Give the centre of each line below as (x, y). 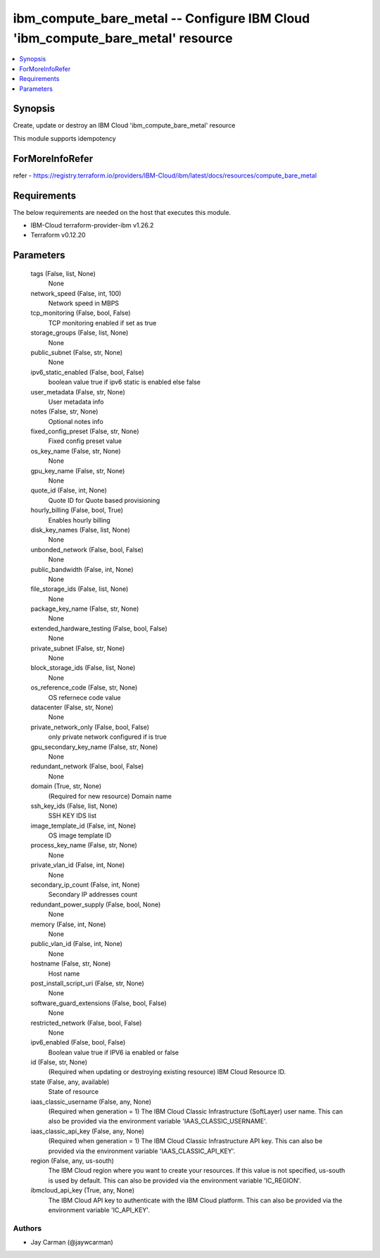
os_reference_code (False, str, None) (84, 687)
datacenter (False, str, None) (72, 707)
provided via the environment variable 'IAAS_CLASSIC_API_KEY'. (142, 1151)
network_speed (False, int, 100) (76, 293)
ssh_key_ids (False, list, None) (74, 806)
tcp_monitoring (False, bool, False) (81, 313)
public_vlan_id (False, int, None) (77, 944)
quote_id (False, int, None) (69, 490)
